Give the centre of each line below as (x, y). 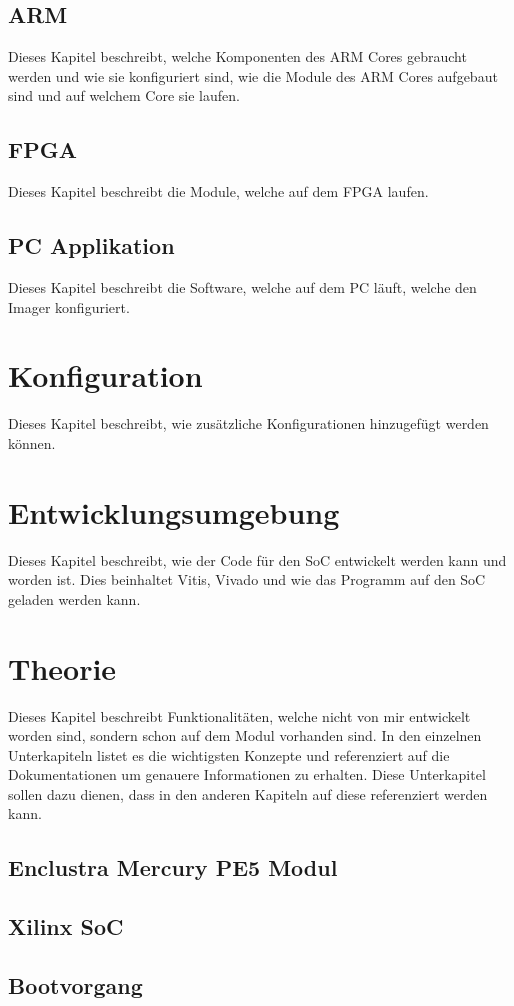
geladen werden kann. (74, 598)
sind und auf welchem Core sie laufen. (124, 95)
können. (32, 442)
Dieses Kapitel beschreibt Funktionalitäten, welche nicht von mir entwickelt (239, 715)
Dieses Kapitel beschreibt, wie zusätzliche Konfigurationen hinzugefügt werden (248, 423)
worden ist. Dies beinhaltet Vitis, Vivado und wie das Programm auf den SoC (247, 579)
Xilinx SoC (66, 926)
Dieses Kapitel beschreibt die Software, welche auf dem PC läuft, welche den (242, 286)
